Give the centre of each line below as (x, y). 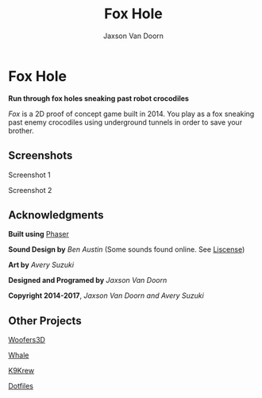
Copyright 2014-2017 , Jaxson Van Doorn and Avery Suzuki (106, 296)
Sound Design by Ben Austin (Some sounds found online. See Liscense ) (127, 249)
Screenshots (40, 156)
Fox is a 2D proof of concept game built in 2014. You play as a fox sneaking (131, 114)
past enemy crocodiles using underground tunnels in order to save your (125, 122)
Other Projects (45, 321)
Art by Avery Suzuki (41, 265)
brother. (21, 130)
